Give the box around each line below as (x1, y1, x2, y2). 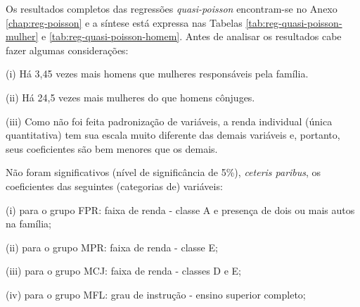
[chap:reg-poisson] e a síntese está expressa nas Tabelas (6, 15, 243, 30)
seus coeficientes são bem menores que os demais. (6, 141, 218, 156)
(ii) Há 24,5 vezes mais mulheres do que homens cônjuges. (6, 89, 255, 104)
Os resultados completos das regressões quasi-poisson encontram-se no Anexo (6, 1, 337, 15)
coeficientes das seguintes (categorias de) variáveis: (6, 178, 223, 193)
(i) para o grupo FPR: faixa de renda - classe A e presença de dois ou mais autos (6, 202, 355, 217)
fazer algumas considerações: (6, 42, 129, 57)
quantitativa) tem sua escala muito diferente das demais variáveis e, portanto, (6, 127, 340, 142)
